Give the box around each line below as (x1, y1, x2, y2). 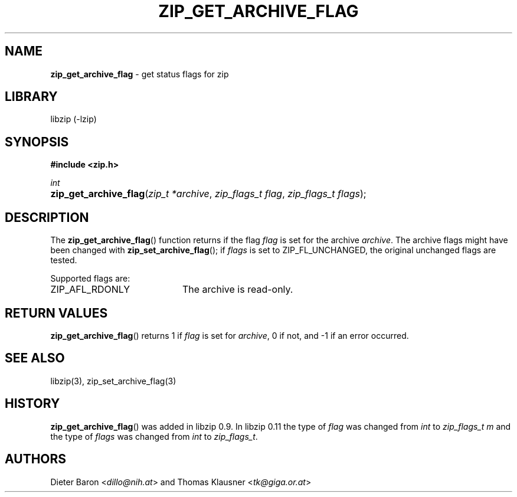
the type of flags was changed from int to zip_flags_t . (50, 431, 258, 442)
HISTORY (5, 396, 60, 411)
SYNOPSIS (5, 134, 69, 149)
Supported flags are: (50, 273, 130, 284)
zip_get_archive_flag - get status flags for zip (50, 68, 229, 79)
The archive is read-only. (182, 283, 293, 296)
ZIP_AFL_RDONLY (50, 283, 130, 296)
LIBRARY (5, 89, 58, 104)
